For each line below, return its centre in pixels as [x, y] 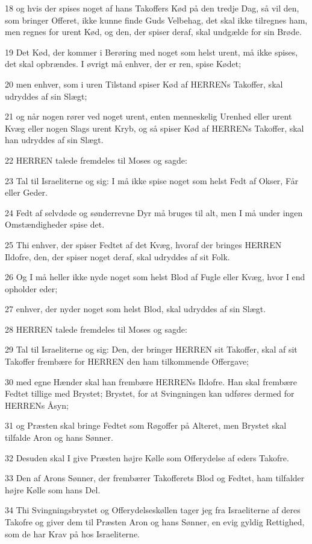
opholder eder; [31, 288]
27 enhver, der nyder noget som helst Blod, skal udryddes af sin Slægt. [136, 309]
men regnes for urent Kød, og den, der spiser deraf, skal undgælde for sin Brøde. [153, 32]
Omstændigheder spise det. [55, 224]
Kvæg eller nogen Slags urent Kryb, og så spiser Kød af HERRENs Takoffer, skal [154, 128]
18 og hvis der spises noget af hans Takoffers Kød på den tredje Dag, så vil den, [152, 8]
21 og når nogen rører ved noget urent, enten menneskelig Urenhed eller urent [148, 116]
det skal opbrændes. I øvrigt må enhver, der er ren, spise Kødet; [123, 64]
